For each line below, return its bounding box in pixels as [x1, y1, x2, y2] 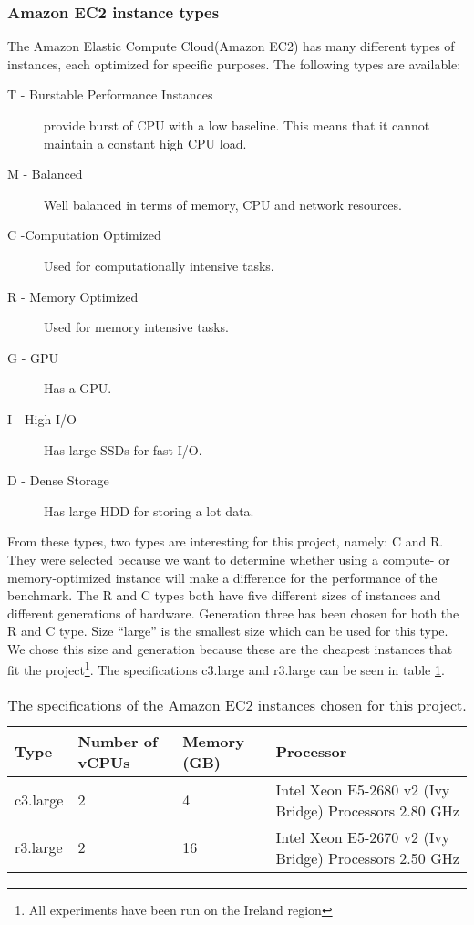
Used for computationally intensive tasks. [44, 255, 274, 275]
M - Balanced [7, 164, 83, 183]
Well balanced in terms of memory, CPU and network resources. [44, 194, 402, 213]
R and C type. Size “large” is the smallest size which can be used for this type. [7, 621, 448, 640]
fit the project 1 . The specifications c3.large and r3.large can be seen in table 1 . [7, 658, 445, 680]
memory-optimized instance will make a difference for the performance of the [7, 567, 438, 587]
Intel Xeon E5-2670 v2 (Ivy [275, 826, 450, 847]
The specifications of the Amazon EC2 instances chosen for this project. [7, 693, 467, 715]
